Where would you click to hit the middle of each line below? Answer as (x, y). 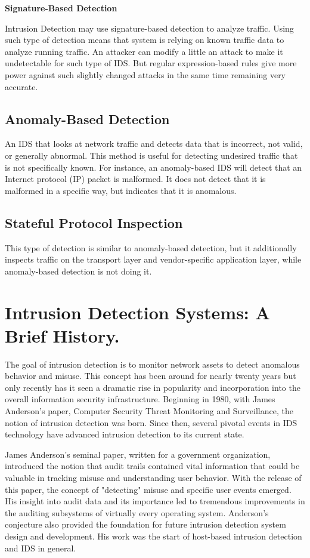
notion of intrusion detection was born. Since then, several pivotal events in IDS (151, 422)
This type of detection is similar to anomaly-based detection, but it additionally (151, 247)
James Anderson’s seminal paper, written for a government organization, (138, 454)
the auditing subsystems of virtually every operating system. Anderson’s (137, 512)
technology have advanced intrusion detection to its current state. (125, 434)
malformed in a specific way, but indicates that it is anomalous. (121, 190)
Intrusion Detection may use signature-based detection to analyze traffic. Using (149, 28)
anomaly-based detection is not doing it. (78, 271)
